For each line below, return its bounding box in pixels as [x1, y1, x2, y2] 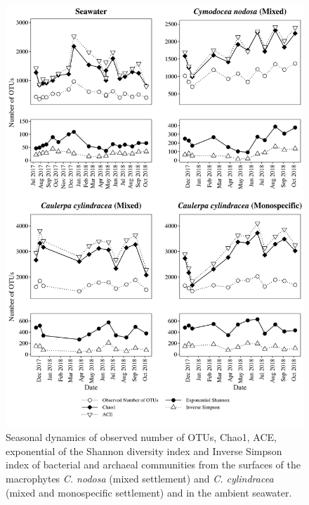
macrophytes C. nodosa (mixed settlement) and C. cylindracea [6, 471, 274, 486]
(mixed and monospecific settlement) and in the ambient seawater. [6, 485, 292, 499]
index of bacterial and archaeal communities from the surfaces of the [6, 457, 301, 472]
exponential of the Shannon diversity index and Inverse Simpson [6, 443, 282, 458]
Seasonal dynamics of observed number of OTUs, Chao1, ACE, [6, 430, 277, 445]
